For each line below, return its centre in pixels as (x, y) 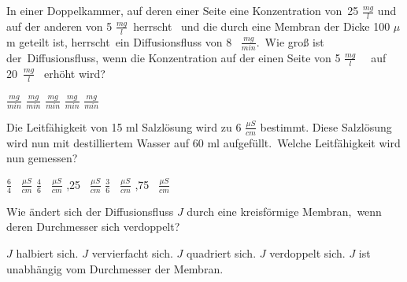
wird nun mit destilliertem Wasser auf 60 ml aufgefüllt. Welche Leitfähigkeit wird (203, 142)
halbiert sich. (47, 252)
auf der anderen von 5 (59, 26)
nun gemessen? (42, 158)
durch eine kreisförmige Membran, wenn (284, 211)
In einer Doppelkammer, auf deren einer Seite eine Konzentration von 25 (183, 10)
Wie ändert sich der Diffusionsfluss (90, 211)
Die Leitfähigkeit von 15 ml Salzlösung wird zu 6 (124, 126)
